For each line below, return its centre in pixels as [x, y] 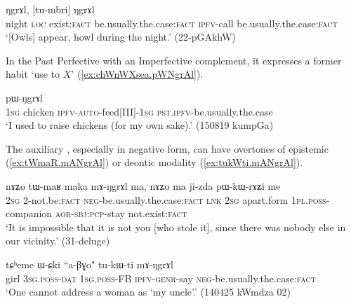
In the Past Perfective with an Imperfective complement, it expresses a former [174, 60]
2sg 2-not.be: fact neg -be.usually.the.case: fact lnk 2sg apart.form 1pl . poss [166, 199]
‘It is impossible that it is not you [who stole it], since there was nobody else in [176, 227]
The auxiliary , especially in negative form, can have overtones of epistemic [167, 148]
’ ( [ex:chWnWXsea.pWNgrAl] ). [137, 74]
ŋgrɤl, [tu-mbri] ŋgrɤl [50, 9]
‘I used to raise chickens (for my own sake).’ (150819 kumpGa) [140, 125]
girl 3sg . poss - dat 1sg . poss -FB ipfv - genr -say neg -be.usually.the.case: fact [161, 278]
